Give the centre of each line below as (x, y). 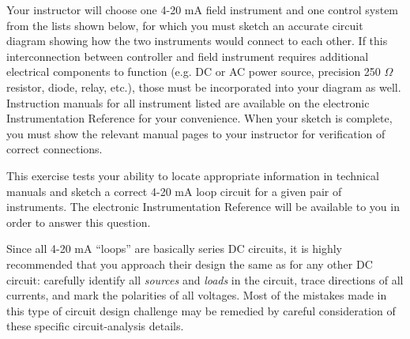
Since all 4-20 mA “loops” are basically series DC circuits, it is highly (175, 249)
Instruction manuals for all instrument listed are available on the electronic (188, 102)
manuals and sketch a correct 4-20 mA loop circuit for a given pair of (174, 191)
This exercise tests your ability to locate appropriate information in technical (193, 175)
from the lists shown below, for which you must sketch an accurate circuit (185, 25)
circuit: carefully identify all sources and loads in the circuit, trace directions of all (205, 279)
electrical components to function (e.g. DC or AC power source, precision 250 (194, 72)
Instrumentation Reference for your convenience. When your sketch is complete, (199, 118)
